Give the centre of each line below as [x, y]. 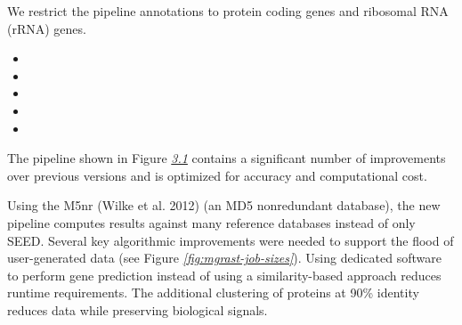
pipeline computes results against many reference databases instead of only [211, 222]
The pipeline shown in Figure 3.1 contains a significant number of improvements [227, 158]
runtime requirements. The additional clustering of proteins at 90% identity [213, 292]
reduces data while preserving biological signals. [138, 309]
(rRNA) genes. [47, 28]
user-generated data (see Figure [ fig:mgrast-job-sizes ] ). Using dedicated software [224, 258]
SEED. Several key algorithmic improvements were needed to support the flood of [231, 240]
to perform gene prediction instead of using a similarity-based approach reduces [224, 275]
